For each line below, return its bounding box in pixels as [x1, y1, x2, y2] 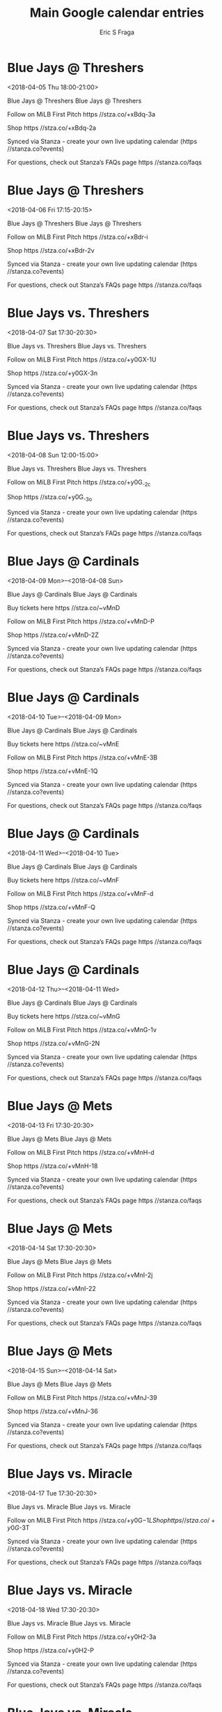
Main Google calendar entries [29, 5, 205, 21]
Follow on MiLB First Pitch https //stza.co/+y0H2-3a [7, 1632, 157, 1641]
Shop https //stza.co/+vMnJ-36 [7, 1407, 99, 1415]
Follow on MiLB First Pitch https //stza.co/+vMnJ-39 [7, 1393, 158, 1401]
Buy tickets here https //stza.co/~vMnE [7, 739, 120, 748]
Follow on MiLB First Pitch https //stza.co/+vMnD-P [7, 617, 154, 626]
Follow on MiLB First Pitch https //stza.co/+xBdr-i [7, 233, 148, 241]
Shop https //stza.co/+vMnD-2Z [7, 630, 100, 640]
